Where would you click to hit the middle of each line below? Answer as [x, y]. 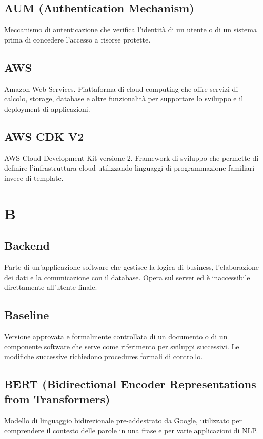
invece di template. [34, 177]
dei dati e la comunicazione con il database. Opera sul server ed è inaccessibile [127, 277]
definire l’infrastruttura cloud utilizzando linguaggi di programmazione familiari [129, 168]
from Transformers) [57, 399]
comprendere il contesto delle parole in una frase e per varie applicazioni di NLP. [131, 430]
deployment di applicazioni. [47, 108]
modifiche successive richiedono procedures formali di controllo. [104, 356]
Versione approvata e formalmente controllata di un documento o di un [116, 336]
